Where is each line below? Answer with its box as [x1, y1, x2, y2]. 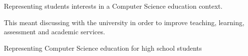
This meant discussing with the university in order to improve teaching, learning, [4, 17, 245, 27]
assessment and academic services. [4, 27, 105, 37]
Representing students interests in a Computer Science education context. [4, 1, 223, 11]
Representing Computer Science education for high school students [4, 42, 202, 53]
